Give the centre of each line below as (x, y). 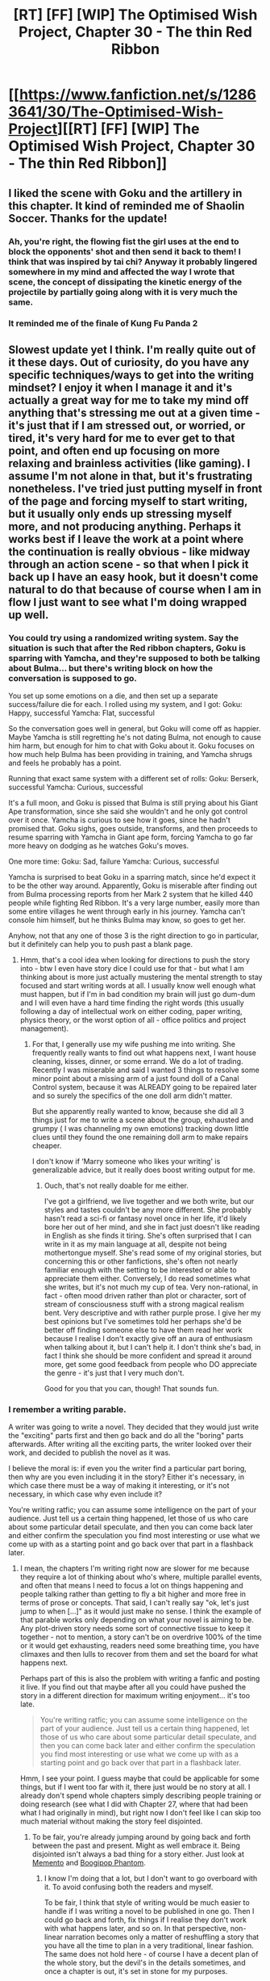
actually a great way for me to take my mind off (129, 400)
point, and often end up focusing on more (114, 450)
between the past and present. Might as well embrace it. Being (136, 1846)
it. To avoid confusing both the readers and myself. (129, 1887)
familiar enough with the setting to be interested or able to (140, 1270)
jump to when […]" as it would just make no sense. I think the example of (141, 1611)
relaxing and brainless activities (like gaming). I (129, 463)
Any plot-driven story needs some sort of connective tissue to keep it (135, 1629)
